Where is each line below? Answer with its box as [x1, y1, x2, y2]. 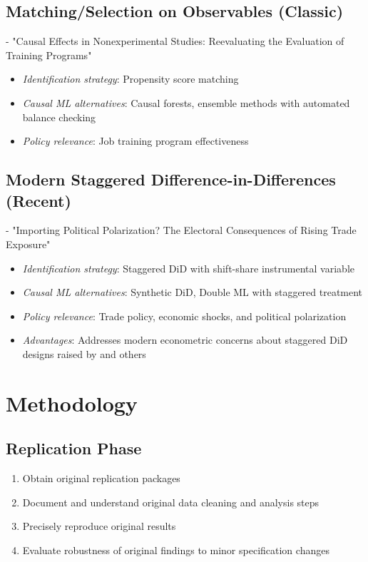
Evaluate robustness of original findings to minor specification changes [22, 542, 329, 557]
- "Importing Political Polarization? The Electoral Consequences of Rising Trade [6, 223, 357, 237]
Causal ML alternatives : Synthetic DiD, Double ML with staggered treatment [22, 285, 363, 300]
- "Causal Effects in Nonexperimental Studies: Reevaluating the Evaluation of [6, 34, 344, 48]
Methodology [6, 388, 138, 417]
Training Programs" [6, 47, 92, 62]
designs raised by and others [22, 346, 146, 361]
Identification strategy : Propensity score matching [22, 71, 239, 86]
